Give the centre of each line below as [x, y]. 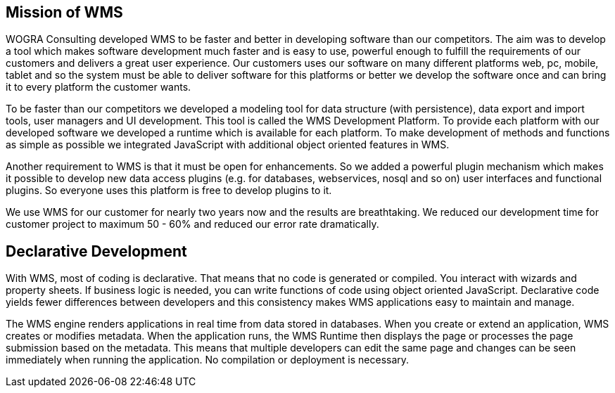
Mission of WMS [64, 12]
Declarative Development [96, 251]
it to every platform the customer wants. [99, 87]
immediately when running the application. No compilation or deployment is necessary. [208, 360]
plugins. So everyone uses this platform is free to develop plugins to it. [169, 191]
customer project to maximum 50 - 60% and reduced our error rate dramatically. [192, 224]
